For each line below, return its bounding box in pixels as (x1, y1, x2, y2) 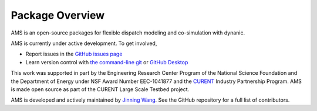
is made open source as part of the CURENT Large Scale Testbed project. (11, 85, 190, 93)
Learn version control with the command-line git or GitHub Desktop (25, 58, 188, 65)
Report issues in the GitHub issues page (25, 50, 123, 58)
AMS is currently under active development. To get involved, (11, 40, 157, 47)
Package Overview (11, 9, 105, 22)
